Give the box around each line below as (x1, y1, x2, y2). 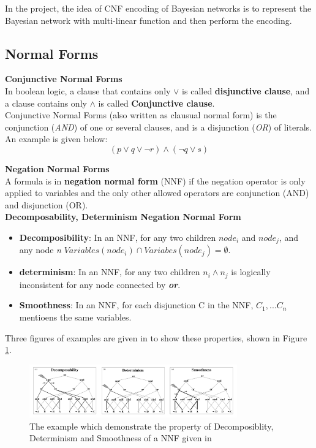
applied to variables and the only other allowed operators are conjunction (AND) (5, 186, 309, 199)
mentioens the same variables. (19, 311, 132, 324)
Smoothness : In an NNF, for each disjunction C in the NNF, (19, 298, 254, 311)
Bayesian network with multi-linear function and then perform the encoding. (5, 13, 292, 26)
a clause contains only (5, 96, 87, 109)
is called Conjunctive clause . (98, 96, 215, 109)
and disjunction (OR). (5, 198, 88, 211)
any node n (19, 243, 61, 256)
